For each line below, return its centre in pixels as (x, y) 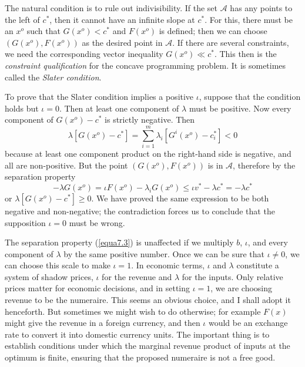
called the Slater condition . (53, 77)
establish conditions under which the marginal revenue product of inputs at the (148, 346)
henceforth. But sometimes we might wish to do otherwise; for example (133, 311)
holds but (22, 108)
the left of (22, 19)
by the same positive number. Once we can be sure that (164, 253)
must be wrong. (97, 222)
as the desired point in (122, 42)
